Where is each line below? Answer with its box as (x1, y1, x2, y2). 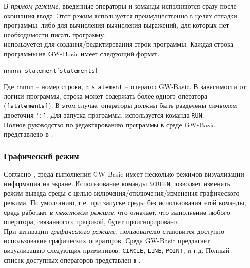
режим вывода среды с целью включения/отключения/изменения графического (4, 188, 240, 198)
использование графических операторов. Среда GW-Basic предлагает (4, 235, 210, 246)
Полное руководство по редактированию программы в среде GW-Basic (4, 119, 215, 129)
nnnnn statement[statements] (4, 67, 98, 74)
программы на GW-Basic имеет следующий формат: (4, 48, 160, 58)
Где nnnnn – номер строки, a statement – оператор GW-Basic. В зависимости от (4, 81, 246, 91)
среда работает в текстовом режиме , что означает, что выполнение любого (4, 207, 230, 217)
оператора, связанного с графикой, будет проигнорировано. (4, 216, 179, 227)
